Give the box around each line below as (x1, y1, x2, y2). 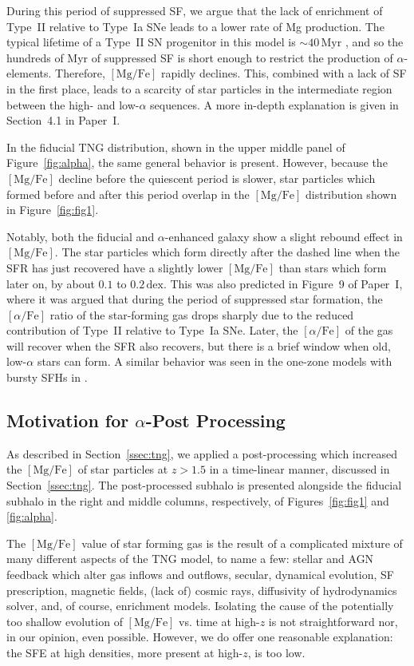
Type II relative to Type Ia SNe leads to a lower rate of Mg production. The (6, 18, 384, 34)
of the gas (345, 322, 393, 339)
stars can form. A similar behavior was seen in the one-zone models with (37, 353, 392, 370)
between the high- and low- (6, 96, 140, 113)
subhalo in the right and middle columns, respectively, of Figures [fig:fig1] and (6, 492, 389, 509)
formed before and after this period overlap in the (6, 185, 250, 202)
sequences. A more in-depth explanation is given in (150, 96, 399, 113)
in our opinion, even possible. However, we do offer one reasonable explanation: (6, 628, 393, 645)
